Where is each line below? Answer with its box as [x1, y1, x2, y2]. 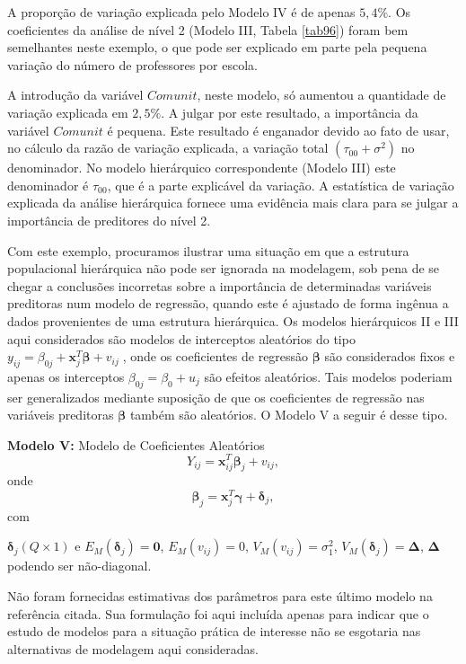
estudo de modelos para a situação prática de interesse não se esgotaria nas [7, 622, 421, 641]
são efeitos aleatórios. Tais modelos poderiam [204, 367, 453, 385]
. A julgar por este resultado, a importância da [161, 102, 418, 121]
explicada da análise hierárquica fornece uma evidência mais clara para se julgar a [7, 193, 459, 212]
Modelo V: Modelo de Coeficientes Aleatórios [7, 435, 265, 454]
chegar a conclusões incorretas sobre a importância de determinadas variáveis [7, 276, 432, 295]
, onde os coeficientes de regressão [122, 347, 309, 366]
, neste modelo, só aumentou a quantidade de [197, 85, 446, 104]
